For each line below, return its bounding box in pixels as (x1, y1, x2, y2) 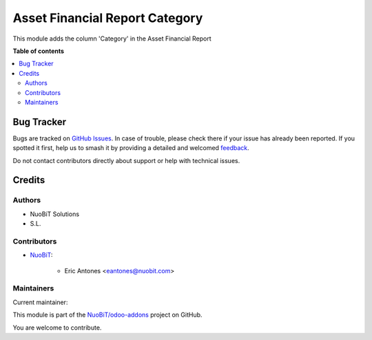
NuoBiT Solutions (30, 210, 79, 218)
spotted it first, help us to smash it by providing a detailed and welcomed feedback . (12, 144, 249, 152)
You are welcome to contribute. (12, 323, 102, 332)
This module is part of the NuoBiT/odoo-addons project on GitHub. (12, 310, 203, 319)
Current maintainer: (12, 298, 68, 306)
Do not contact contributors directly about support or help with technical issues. (12, 156, 240, 164)
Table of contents (12, 47, 65, 55)
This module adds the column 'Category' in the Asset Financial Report (12, 34, 211, 43)
